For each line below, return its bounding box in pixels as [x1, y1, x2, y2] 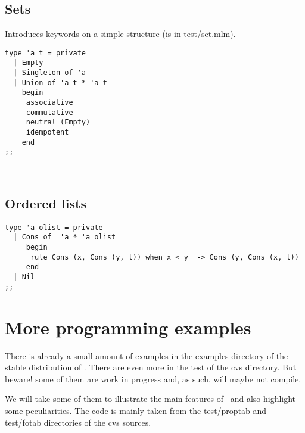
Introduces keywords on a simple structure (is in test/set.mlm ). [5, 27, 236, 40]
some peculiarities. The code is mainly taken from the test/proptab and [5, 404, 267, 416]
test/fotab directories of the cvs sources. [5, 416, 151, 428]
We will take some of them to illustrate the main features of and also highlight [5, 392, 296, 405]
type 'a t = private [5, 48, 86, 57]
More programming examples [5, 314, 251, 339]
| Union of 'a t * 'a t [13, 78, 107, 87]
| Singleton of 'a [13, 68, 86, 77]
